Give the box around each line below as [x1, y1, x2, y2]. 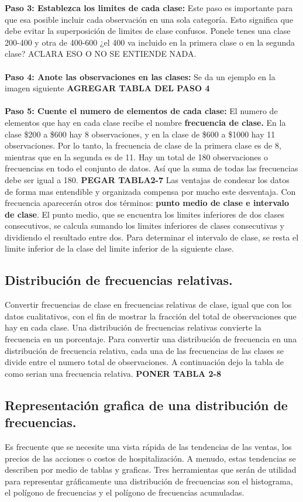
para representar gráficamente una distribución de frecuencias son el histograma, [5, 475, 293, 487]
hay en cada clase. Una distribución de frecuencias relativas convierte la [5, 321, 261, 333]
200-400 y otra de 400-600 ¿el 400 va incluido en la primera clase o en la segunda [5, 36, 295, 48]
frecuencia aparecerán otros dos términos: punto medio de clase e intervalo [5, 197, 290, 209]
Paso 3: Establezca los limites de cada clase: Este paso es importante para [5, 2, 293, 13]
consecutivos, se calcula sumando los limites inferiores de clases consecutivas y [5, 219, 285, 232]
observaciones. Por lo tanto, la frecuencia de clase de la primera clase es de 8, [5, 139, 281, 152]
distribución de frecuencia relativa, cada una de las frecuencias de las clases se [5, 344, 284, 356]
